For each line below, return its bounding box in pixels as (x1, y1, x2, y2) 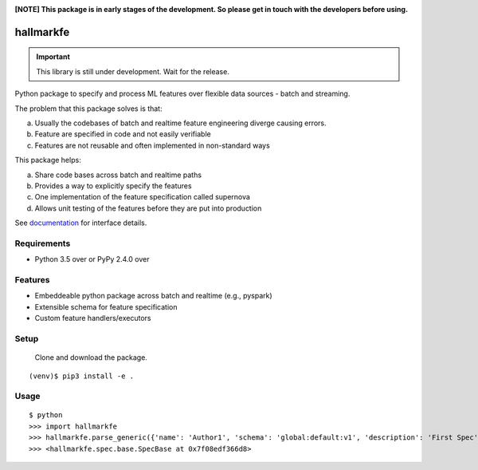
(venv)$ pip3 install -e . (29, 371, 135, 381)
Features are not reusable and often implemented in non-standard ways (34, 140, 270, 150)
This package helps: (14, 156, 81, 165)
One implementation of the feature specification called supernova (34, 192, 251, 202)
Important (36, 52, 71, 61)
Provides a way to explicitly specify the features (34, 180, 192, 191)
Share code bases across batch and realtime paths (34, 170, 202, 180)
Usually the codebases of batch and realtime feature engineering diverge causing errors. (34, 118, 327, 128)
